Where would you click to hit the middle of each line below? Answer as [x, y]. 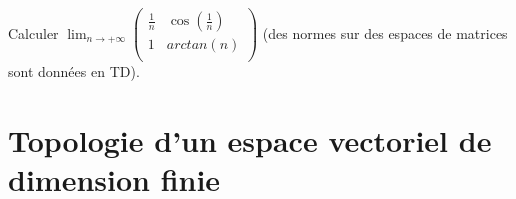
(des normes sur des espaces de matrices [385, 32]
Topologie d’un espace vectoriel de [250, 139]
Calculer [33, 32]
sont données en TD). [74, 71]
